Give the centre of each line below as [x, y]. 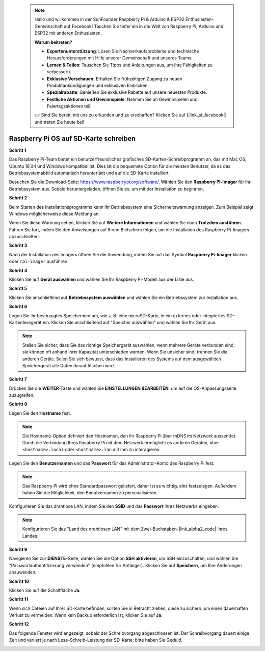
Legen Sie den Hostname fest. [40, 413]
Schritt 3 [18, 245]
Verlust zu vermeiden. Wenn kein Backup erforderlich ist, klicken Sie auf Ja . [86, 615]
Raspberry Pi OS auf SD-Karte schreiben [72, 138]
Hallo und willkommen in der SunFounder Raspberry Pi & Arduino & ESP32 [109, 19]
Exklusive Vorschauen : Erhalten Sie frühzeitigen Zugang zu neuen [115, 79]
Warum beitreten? [53, 42]
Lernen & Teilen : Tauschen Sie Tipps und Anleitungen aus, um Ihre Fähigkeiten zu [130, 65]
